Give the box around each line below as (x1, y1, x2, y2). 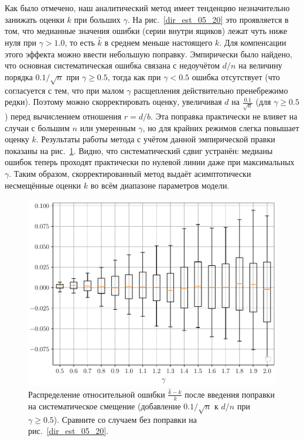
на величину (238, 59, 282, 71)
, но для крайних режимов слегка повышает (142, 121, 299, 134)
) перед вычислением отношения (5, 110, 122, 122)
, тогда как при (107, 70, 161, 83)
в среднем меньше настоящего (104, 36, 213, 48)
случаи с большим (5, 121, 70, 134)
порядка (5, 70, 33, 83)
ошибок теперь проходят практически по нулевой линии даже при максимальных (5, 156, 295, 168)
